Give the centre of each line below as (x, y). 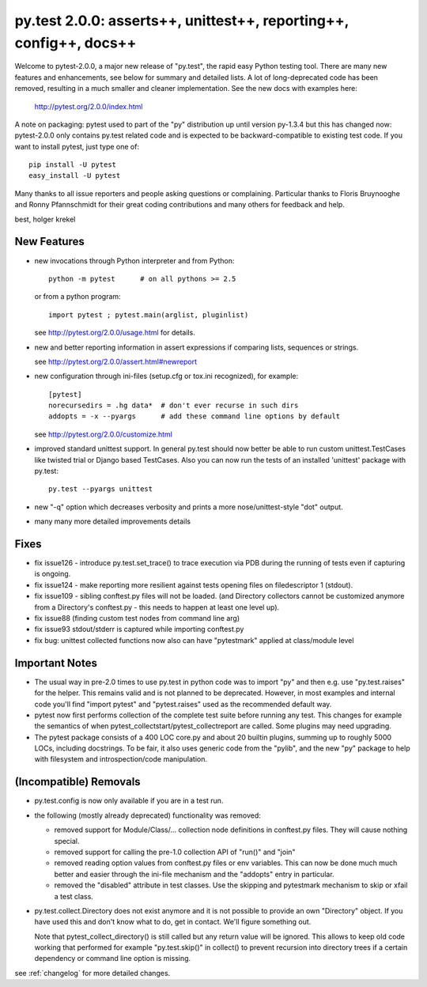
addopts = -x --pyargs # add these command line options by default (195, 416)
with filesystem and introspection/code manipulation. (121, 759)
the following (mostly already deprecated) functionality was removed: (147, 815)
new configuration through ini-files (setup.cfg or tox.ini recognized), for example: (166, 376)
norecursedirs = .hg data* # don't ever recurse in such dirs (174, 406)
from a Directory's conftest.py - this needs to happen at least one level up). (157, 607)
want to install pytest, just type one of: (77, 146)
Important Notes (56, 663)
